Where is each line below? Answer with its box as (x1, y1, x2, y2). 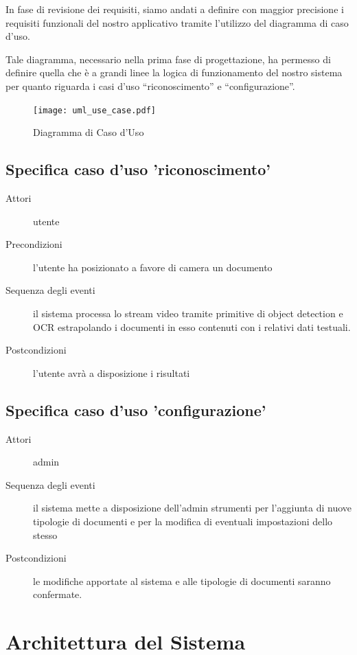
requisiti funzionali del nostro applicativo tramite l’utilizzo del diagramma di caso (5, 15, 349, 30)
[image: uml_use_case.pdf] (33, 105, 156, 115)
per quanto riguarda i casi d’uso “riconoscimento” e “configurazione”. (5, 78, 295, 93)
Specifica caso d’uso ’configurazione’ (5, 399, 266, 420)
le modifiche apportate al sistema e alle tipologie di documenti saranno (33, 573, 331, 588)
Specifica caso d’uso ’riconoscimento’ (5, 159, 270, 180)
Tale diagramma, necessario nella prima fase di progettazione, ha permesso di (5, 51, 331, 66)
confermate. (33, 587, 82, 601)
